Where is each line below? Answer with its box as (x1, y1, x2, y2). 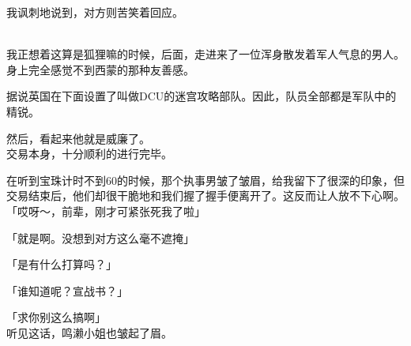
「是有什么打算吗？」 (6, 256, 117, 273)
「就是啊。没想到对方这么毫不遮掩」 (6, 229, 194, 246)
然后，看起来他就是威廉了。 (6, 130, 150, 146)
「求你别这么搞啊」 (6, 309, 106, 325)
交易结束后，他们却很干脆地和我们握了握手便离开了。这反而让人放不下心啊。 (6, 187, 405, 204)
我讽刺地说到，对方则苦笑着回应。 (6, 4, 183, 20)
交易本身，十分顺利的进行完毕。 (6, 145, 172, 162)
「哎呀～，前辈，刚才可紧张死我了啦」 (6, 202, 205, 219)
